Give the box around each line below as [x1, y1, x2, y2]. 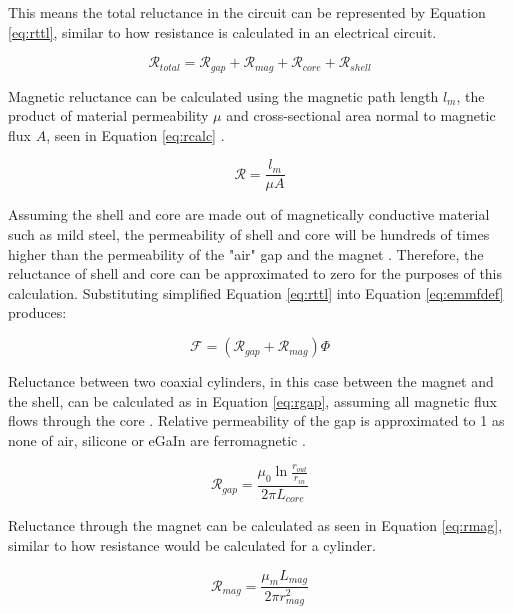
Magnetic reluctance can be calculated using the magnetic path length [8, 85, 439, 106]
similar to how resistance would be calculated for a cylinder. [8, 534, 376, 555]
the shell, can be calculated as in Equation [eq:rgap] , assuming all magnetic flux [8, 390, 498, 411]
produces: [8, 302, 67, 323]
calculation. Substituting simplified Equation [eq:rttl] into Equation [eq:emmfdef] [8, 282, 504, 303]
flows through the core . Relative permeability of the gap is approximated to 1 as [8, 410, 505, 431]
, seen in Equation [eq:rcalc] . [46, 124, 225, 145]
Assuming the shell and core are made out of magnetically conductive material [8, 204, 490, 225]
